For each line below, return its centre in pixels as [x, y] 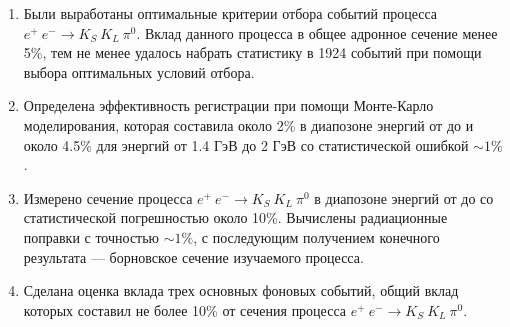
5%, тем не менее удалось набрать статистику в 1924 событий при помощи [252, 52]
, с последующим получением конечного [316, 236]
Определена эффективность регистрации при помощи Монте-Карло [228, 105]
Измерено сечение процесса [108, 197]
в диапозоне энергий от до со [404, 197]
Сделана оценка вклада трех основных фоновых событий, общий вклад [241, 290]
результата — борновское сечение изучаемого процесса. [193, 256]
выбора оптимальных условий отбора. [139, 71]
